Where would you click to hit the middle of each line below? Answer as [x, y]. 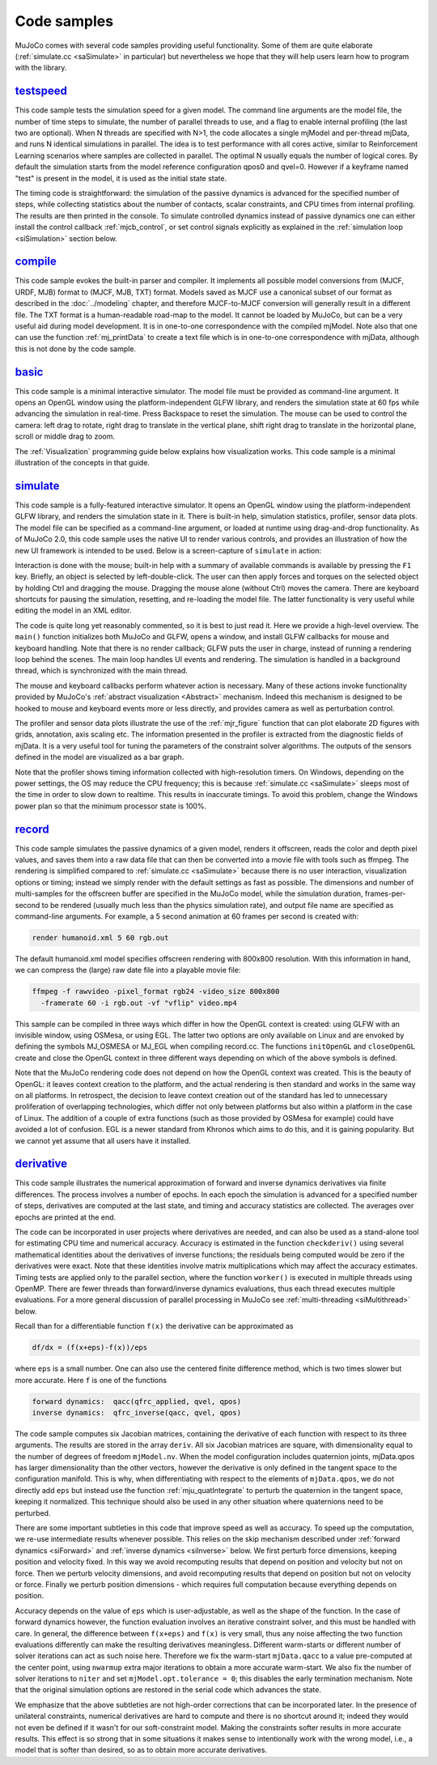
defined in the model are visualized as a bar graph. [100, 757]
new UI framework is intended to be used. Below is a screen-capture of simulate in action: [168, 550]
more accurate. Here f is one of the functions [91, 1380]
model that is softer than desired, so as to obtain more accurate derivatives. [141, 1750]
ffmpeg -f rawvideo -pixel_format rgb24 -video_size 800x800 [156, 992]
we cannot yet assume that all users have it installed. [103, 1140]
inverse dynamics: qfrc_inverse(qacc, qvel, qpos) [137, 1413]
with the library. [41, 68]
